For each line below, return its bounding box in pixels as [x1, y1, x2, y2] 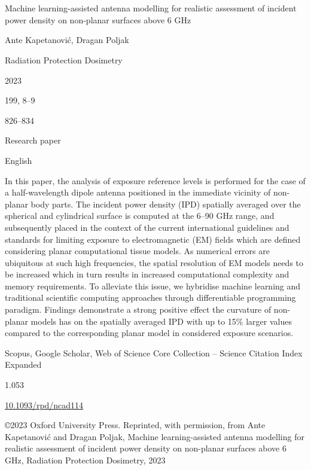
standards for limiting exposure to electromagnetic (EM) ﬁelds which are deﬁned [5, 233, 301, 245]
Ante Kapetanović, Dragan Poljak [5, 33, 129, 46]
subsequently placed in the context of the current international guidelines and [5, 221, 289, 233]
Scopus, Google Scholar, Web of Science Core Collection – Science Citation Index [5, 346, 303, 359]
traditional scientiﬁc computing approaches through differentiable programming [5, 291, 296, 304]
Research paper [5, 134, 61, 147]
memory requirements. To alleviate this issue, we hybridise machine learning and [5, 279, 301, 292]
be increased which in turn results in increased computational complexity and [5, 268, 289, 280]
